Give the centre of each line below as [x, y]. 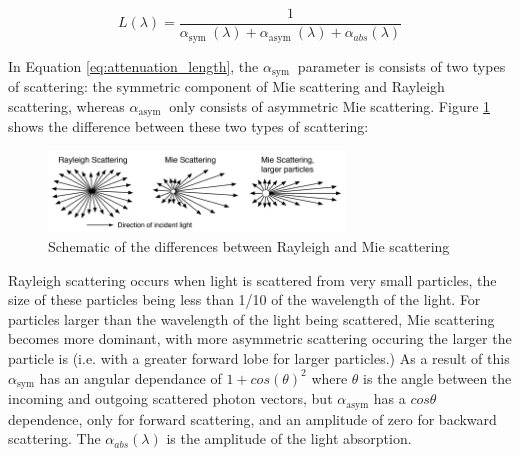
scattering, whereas [66, 105]
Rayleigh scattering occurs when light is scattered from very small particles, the [252, 279]
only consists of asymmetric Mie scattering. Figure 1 [330, 105]
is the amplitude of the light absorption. [289, 438]
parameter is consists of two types [401, 65]
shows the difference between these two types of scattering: [188, 126]
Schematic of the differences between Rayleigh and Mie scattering [249, 246]
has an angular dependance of [130, 377]
